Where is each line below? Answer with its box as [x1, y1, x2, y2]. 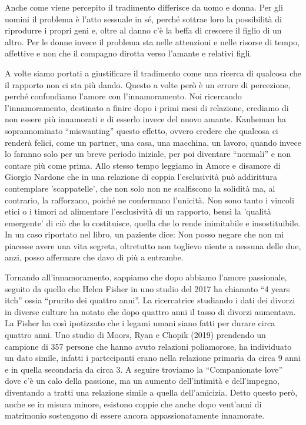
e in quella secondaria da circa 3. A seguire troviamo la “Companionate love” [5, 363, 282, 375]
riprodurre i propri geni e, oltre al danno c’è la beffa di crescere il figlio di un [5, 24, 282, 36]
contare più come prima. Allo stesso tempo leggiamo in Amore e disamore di [5, 159, 281, 171]
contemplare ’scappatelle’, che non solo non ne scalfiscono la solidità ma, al [5, 182, 275, 194]
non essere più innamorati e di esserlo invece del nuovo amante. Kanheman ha [5, 113, 286, 125]
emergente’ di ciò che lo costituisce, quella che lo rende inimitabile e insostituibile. [5, 216, 301, 229]
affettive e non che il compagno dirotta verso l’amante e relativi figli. [5, 47, 252, 59]
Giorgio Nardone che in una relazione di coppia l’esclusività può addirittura [5, 170, 277, 183]
